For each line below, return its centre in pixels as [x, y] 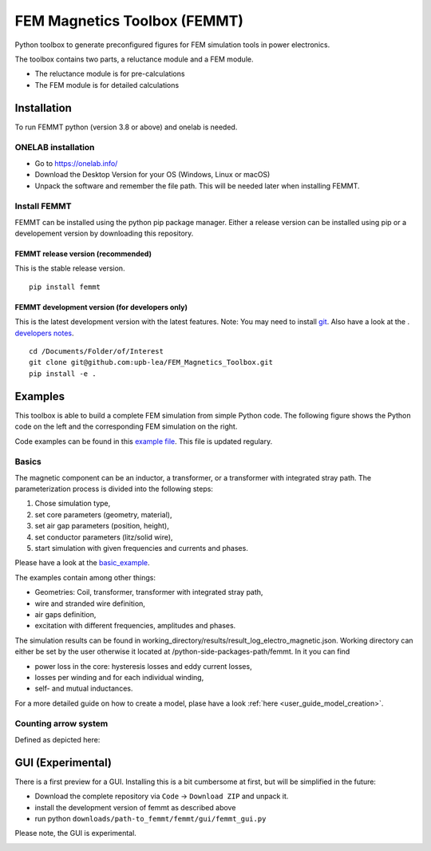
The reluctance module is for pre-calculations [110, 74]
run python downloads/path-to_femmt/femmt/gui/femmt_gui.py [150, 818]
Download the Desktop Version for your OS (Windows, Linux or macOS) [152, 175]
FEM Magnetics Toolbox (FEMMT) [129, 21]
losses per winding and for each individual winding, [119, 677]
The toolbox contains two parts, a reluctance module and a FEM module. [134, 59]
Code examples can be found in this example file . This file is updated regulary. [144, 441]
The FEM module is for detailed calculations [107, 85]
